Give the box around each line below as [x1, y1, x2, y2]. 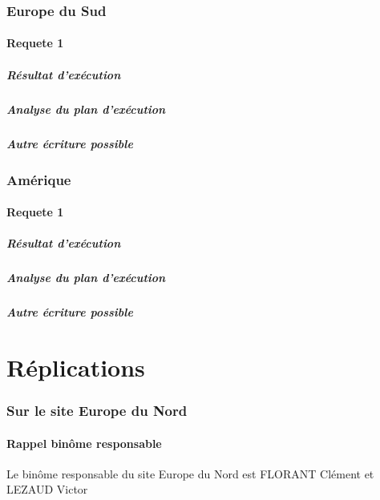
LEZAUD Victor [6, 481, 88, 498]
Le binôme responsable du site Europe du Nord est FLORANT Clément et [6, 465, 374, 482]
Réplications [6, 350, 145, 383]
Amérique [6, 169, 71, 189]
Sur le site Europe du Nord [6, 401, 188, 421]
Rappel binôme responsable [6, 434, 162, 451]
